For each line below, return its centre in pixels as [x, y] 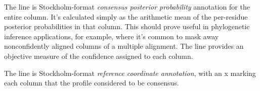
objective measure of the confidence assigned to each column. [99, 56]
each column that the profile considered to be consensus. [92, 83]
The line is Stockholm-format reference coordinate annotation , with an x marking [130, 73]
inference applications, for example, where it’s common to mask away [112, 36]
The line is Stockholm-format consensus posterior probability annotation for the [127, 7]
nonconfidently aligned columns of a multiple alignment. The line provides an [124, 46]
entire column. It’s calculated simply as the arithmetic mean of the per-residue [126, 16]
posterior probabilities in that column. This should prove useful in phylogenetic [127, 26]
